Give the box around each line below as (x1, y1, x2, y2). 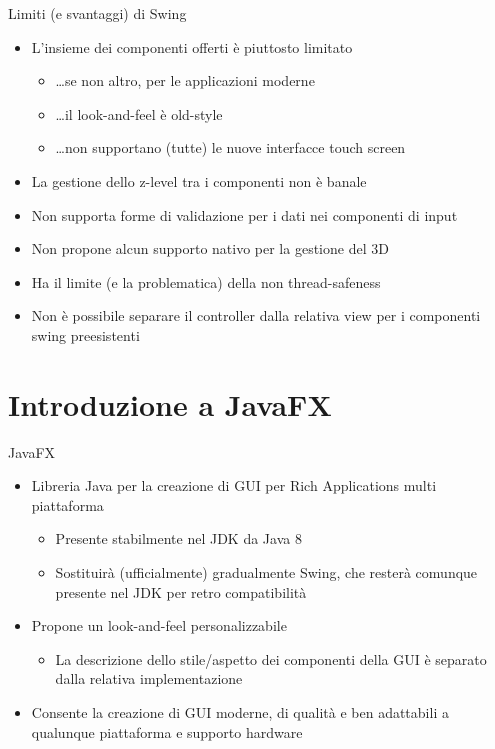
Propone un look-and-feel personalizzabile (31, 615, 287, 636)
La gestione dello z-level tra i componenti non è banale (31, 170, 367, 191)
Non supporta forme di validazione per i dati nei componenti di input (31, 204, 458, 225)
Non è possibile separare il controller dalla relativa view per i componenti (31, 305, 481, 326)
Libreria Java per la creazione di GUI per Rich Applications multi (31, 475, 437, 496)
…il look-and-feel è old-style (55, 103, 223, 124)
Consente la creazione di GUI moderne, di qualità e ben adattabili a (31, 702, 449, 722)
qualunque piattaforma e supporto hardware (31, 721, 303, 742)
